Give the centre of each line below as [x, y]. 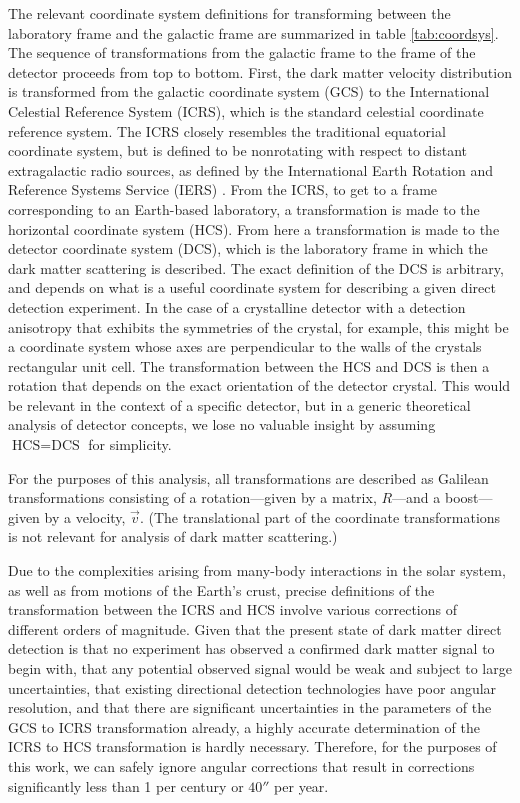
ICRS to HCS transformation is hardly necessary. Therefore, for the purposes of [252, 746]
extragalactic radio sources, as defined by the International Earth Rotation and [251, 169]
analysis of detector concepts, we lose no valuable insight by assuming [222, 424]
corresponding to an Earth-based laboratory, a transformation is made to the [244, 208]
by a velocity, [85, 516]
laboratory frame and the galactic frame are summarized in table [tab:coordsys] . [253, 32]
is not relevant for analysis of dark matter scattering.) [173, 536]
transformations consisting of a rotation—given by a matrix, [192, 497]
